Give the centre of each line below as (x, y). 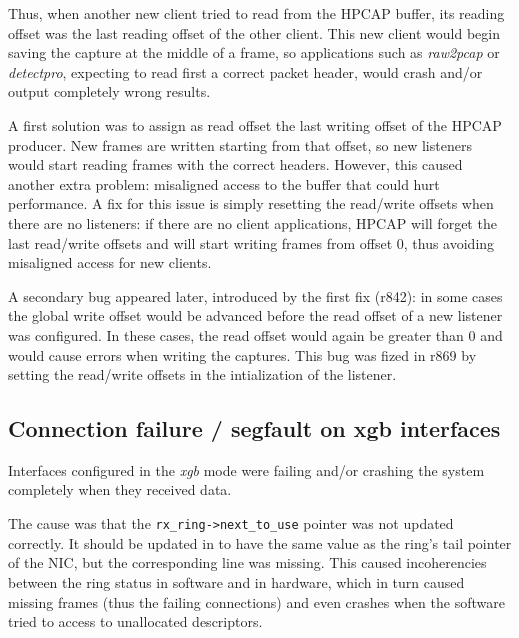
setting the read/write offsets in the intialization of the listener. (202, 374)
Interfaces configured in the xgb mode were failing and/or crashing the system (246, 469)
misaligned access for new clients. (110, 262)
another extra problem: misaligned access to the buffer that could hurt (224, 183)
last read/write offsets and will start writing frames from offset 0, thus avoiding (251, 242)
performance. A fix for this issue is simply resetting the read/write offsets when (251, 203)
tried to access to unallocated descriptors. (135, 621)
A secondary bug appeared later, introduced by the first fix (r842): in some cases (255, 295)
